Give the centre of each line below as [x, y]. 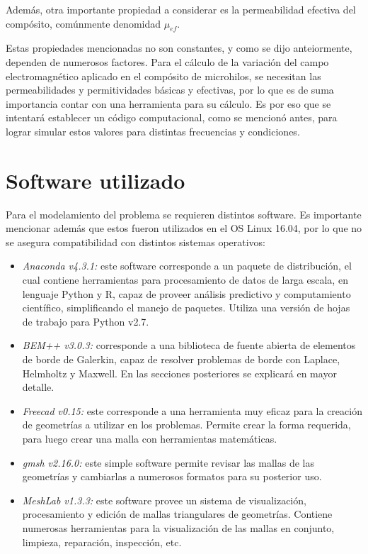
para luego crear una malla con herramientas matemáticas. [150, 438]
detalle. [38, 387]
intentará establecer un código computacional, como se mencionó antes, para [172, 117]
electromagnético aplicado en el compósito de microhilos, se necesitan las [163, 76]
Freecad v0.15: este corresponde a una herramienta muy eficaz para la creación [192, 410]
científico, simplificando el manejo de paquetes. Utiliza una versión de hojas [186, 308]
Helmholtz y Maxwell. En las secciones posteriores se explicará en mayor [179, 373]
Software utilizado [96, 180]
